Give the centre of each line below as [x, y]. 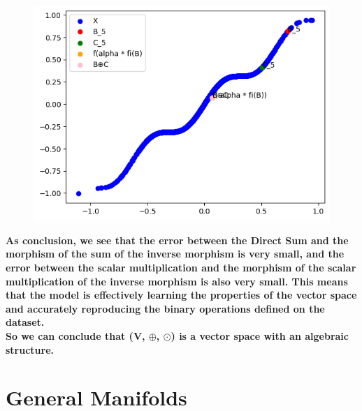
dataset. [25, 322]
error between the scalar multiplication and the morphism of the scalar [181, 268]
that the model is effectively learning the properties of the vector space [181, 295]
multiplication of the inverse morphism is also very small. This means [177, 281]
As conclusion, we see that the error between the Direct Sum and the [177, 240]
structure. [30, 349]
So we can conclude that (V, [75, 336]
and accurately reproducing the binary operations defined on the [165, 308]
